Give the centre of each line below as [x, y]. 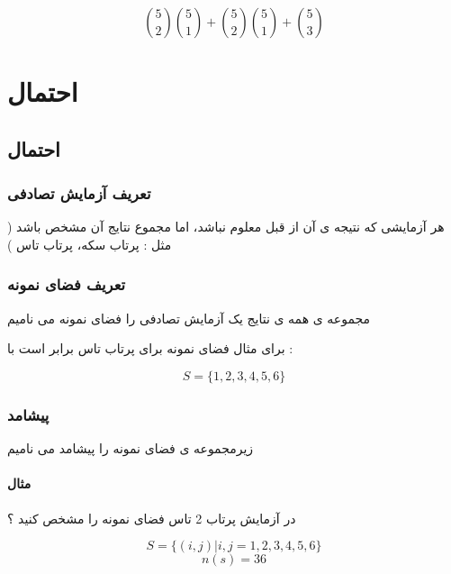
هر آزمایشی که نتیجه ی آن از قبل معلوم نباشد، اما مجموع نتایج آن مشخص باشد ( [226, 227]
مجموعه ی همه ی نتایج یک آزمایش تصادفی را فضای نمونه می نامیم [189, 318]
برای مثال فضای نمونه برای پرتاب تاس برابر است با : [150, 348]
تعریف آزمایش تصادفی [79, 193]
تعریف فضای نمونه [67, 284]
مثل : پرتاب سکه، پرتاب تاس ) [90, 244]
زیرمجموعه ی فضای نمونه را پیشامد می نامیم [131, 448]
